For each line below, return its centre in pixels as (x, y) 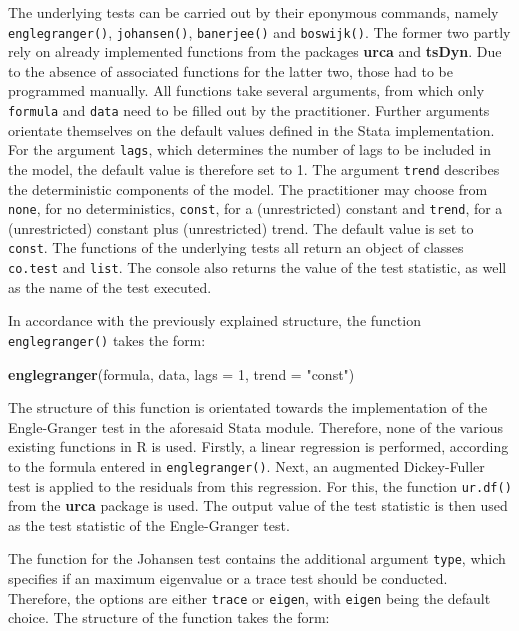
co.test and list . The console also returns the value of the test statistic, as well (257, 267)
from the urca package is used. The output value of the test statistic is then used (258, 505)
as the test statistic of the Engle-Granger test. (149, 524)
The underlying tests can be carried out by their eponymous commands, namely (253, 12)
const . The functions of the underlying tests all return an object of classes (236, 247)
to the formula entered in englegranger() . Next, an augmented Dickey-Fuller (246, 465)
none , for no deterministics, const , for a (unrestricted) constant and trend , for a (255, 208)
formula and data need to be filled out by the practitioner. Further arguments (249, 110)
